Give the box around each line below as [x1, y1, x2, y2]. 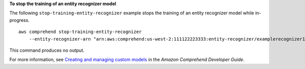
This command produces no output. [9, 47, 85, 53]
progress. [9, 17, 30, 23]
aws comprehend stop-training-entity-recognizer [18, 29, 142, 35]
